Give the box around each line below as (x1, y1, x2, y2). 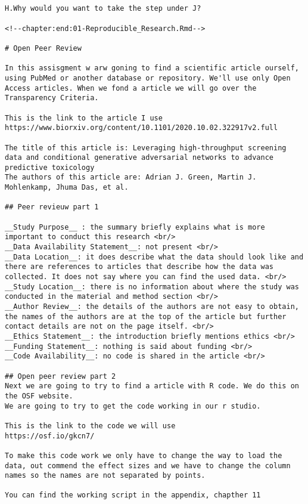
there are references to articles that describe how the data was (5, 262, 274, 271)
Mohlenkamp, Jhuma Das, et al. (5, 183, 129, 192)
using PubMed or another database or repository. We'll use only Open (5, 73, 291, 82)
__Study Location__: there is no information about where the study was (5, 282, 299, 291)
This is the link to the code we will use (5, 421, 176, 430)
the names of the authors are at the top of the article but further (5, 312, 287, 321)
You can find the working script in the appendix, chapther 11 (5, 491, 261, 500)
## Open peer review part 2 (5, 372, 116, 381)
